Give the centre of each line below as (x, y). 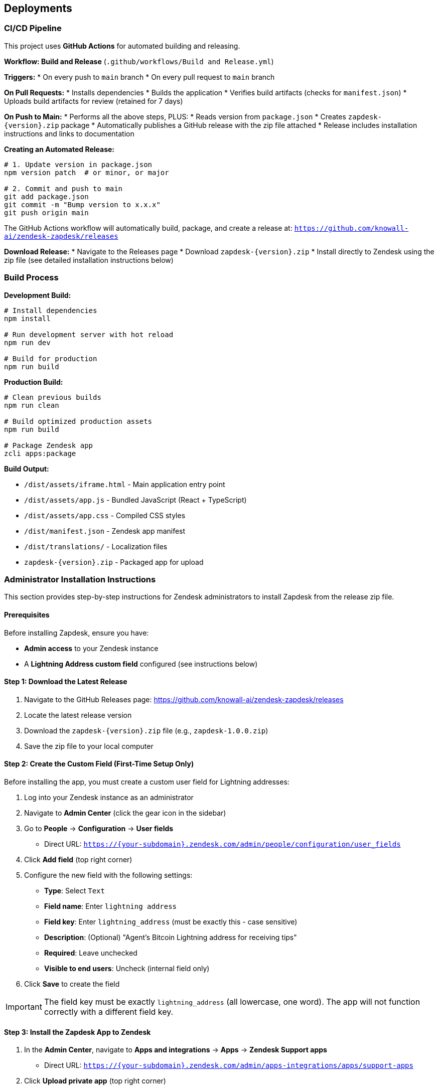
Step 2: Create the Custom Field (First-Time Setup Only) (99, 764)
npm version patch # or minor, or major (87, 172)
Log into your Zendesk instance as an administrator (109, 797)
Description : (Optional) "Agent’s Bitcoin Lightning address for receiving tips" (171, 937)
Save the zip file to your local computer (89, 746)
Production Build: (34, 382)
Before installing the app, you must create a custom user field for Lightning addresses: (147, 782)
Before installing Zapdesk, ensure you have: (77, 633)
